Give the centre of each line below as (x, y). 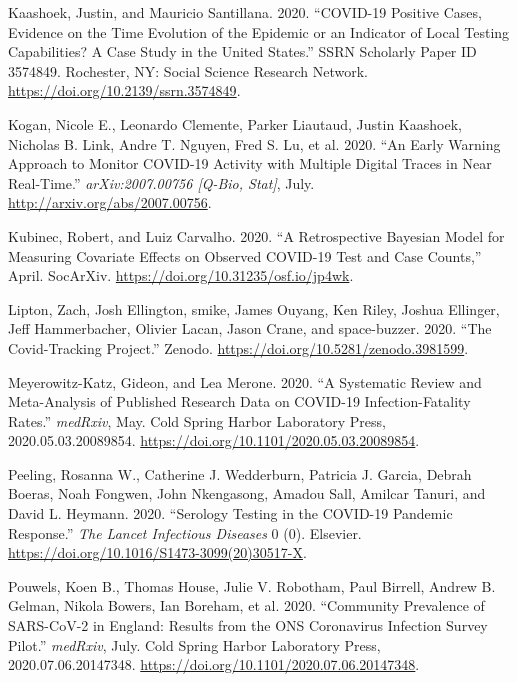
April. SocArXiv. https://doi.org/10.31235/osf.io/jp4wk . (181, 275)
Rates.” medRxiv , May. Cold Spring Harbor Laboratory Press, (197, 420)
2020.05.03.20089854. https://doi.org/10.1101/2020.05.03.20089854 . (214, 440)
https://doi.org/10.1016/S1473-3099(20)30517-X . (157, 552)
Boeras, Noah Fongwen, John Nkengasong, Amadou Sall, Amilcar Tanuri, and (247, 493)
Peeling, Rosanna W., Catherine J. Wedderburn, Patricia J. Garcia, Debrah (240, 473)
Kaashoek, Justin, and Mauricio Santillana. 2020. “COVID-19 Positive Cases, (245, 12)
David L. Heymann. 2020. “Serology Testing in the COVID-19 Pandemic (230, 513)
